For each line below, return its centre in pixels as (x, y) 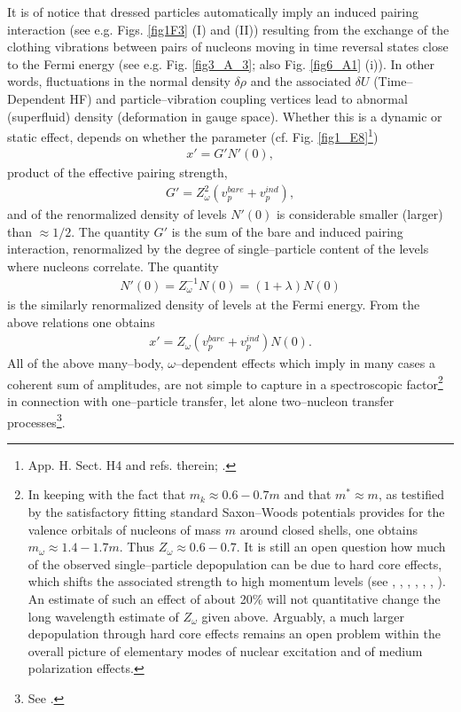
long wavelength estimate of (103, 616)
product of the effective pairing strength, (117, 172)
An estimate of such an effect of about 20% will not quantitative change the (234, 599)
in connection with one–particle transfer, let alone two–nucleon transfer (201, 401)
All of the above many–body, (86, 363)
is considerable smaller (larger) (359, 214)
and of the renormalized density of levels (117, 214)
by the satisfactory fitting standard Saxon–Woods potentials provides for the (236, 512)
